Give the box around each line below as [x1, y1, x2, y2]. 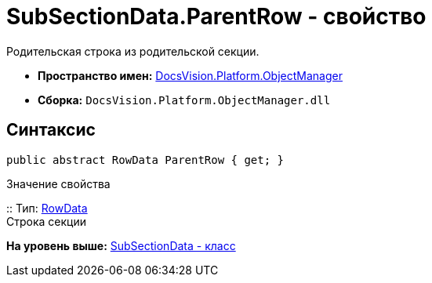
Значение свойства [6, 176, 111, 190]
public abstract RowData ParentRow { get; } [6, 153, 285, 166]
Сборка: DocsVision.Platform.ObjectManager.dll [38, 93, 331, 107]
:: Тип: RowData [6, 201, 88, 215]
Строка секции [6, 214, 86, 228]
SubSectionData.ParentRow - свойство [6, 3, 427, 30]
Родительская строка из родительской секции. [6, 44, 260, 58]
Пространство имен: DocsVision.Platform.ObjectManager [38, 68, 343, 82]
